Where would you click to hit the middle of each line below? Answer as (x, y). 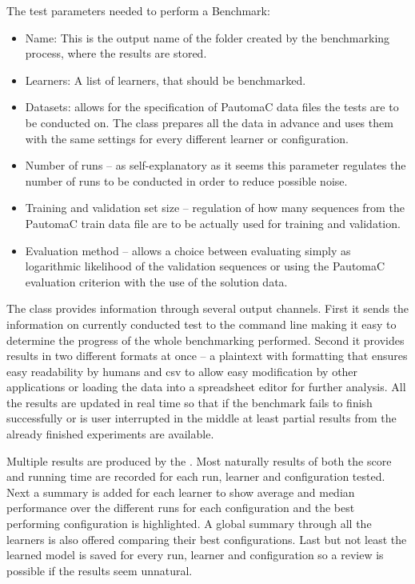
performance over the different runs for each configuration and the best (181, 508)
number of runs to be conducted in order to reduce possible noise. (186, 180)
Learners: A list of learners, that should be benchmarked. (166, 80)
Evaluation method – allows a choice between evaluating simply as (188, 250)
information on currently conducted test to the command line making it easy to (202, 324)
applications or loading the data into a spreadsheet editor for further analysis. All (206, 387)
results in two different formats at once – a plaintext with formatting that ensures (207, 356)
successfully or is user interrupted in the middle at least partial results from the (202, 418)
